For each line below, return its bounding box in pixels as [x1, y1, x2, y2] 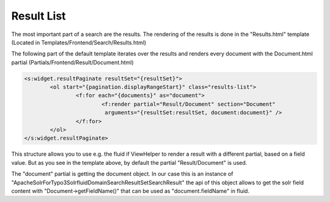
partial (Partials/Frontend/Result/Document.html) [11, 59, 134, 66]
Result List [11, 9, 67, 23]
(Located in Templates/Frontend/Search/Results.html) [11, 38, 147, 46]
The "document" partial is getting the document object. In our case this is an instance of [11, 170, 233, 178]
